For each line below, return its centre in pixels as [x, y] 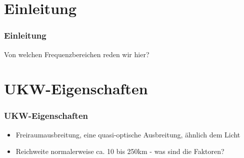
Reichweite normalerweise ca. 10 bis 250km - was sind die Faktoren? [120, 151]
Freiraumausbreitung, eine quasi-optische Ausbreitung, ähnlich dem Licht [128, 134]
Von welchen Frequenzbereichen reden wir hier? [77, 54]
